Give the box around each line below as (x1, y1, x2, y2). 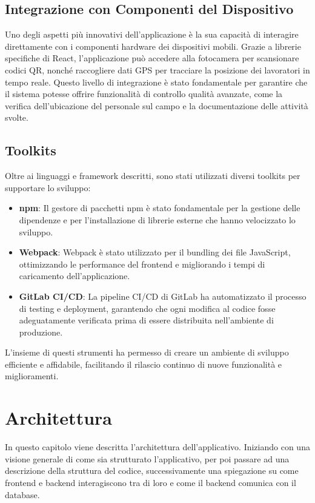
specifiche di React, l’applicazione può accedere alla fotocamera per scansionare (5, 52, 299, 64)
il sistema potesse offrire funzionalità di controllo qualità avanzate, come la (5, 87, 283, 100)
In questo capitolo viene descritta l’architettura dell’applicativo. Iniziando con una (5, 441, 310, 453)
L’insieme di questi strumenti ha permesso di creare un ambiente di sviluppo (5, 346, 289, 359)
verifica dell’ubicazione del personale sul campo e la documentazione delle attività (5, 99, 308, 112)
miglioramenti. (5, 370, 59, 382)
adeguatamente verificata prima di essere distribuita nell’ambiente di (19, 314, 274, 326)
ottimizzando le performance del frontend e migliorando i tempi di (19, 257, 265, 270)
